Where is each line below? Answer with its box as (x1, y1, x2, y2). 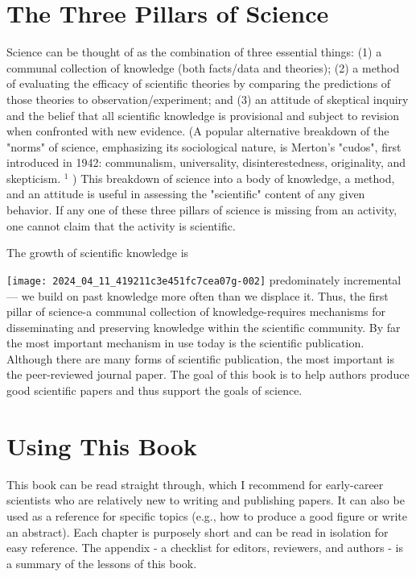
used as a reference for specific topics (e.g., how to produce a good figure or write (6, 507, 407, 524)
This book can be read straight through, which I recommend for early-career (6, 475, 384, 492)
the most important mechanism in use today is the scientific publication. (6, 334, 365, 351)
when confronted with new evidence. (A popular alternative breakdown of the (6, 122, 389, 139)
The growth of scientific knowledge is (6, 244, 189, 261)
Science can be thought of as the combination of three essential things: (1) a (6, 44, 382, 60)
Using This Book (6, 429, 197, 462)
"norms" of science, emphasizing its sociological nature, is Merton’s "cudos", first (6, 138, 402, 155)
